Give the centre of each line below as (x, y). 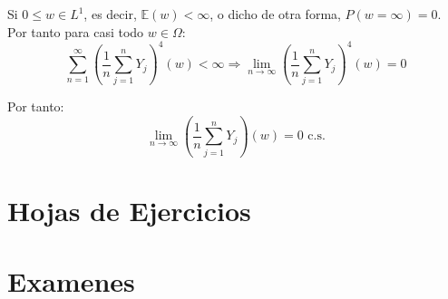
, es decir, (110, 14)
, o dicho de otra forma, (275, 14)
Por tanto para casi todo (76, 31)
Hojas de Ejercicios (129, 210)
